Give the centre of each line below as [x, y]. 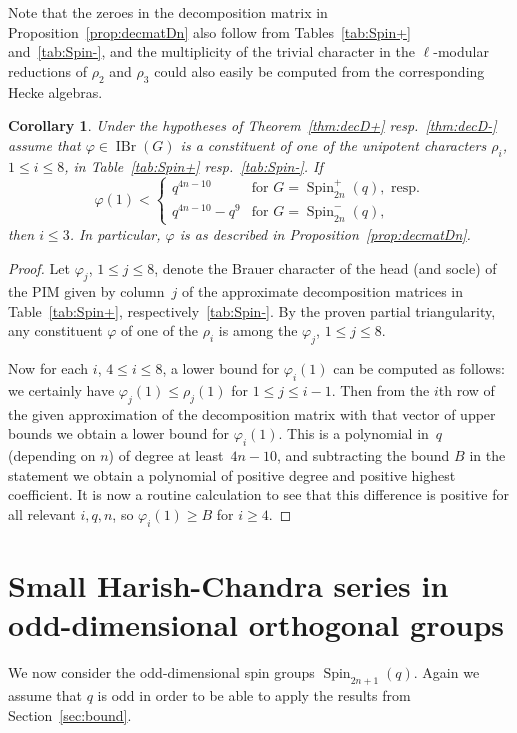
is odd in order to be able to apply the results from [254, 694]
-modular [461, 51]
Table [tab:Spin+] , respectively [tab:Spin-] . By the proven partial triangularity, [252, 310]
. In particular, [115, 233]
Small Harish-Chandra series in [228, 585]
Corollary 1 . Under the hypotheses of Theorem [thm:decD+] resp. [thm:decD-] [252, 125]
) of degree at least [166, 455]
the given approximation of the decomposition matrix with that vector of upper [252, 413]
